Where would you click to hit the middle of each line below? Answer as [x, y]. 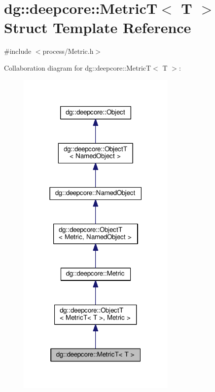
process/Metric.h [68, 51]
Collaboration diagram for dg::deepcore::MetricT [78, 67]
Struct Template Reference [98, 27]
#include [18, 51]
